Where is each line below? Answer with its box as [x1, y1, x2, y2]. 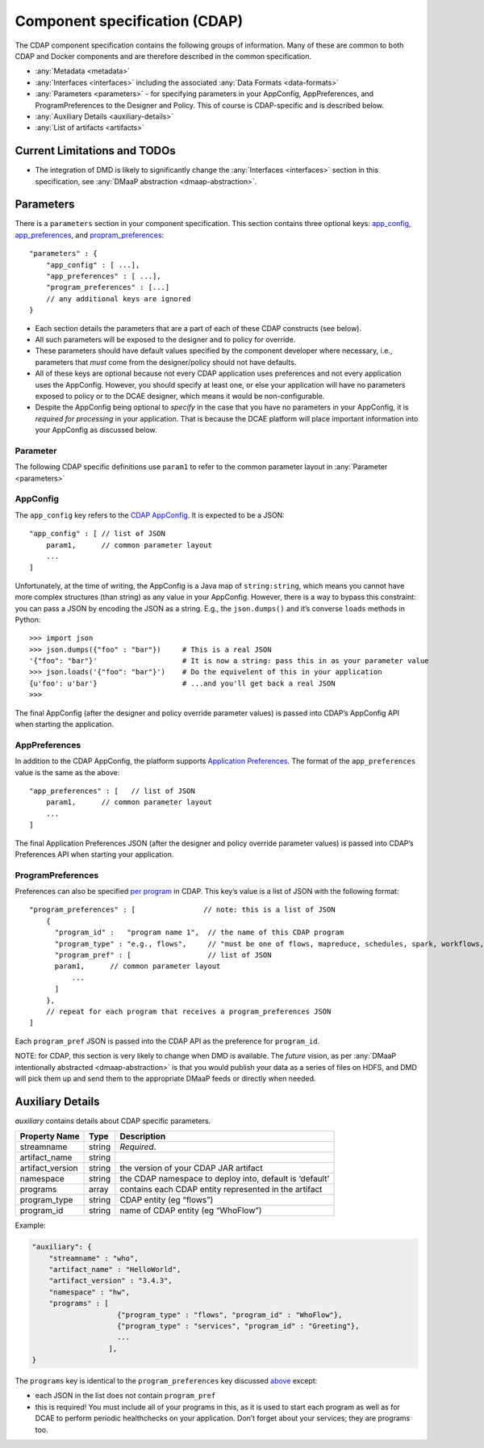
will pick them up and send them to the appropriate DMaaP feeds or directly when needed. [15, 1073, 316, 1083]
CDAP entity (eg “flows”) [119, 1194, 214, 1206]
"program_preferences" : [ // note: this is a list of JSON [29, 905, 336, 914]
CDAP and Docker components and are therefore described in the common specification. [15, 51, 312, 61]
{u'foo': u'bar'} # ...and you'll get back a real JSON [29, 678, 336, 688]
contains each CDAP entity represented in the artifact [119, 1184, 323, 1195]
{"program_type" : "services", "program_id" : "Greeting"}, [117, 1321, 360, 1330]
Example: [15, 1220, 46, 1231]
